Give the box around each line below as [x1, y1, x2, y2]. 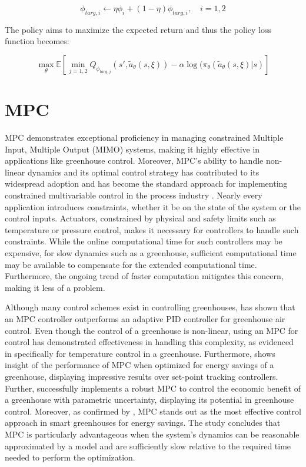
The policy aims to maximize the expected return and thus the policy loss [5, 23, 272, 35]
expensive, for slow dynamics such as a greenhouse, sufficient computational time [5, 247, 297, 259]
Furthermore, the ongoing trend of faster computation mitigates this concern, [5, 270, 284, 282]
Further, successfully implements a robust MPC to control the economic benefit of [5, 382, 301, 394]
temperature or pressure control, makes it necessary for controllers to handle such [5, 223, 299, 236]
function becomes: [5, 35, 69, 47]
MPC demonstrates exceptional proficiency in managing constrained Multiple [5, 131, 284, 144]
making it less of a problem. [5, 281, 105, 293]
